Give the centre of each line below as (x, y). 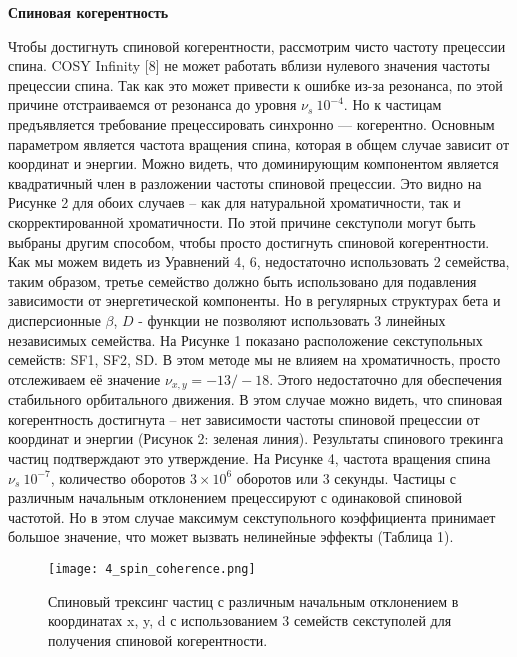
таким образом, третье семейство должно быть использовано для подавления (242, 280)
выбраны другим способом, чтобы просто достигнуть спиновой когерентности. (249, 241)
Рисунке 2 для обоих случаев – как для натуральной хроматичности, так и (234, 202)
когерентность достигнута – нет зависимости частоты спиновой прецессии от (244, 418)
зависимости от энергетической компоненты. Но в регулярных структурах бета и (254, 300)
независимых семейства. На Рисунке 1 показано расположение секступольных (245, 339)
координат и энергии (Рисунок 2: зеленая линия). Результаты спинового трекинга (256, 438)
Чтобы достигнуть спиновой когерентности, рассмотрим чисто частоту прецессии (257, 45)
